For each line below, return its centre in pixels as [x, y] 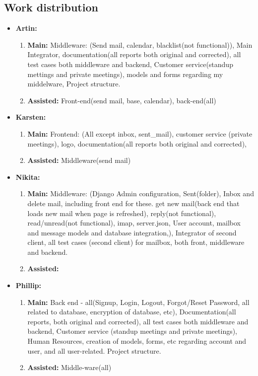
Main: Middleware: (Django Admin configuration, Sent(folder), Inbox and [141, 193]
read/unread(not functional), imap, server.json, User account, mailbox [134, 223]
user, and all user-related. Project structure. [94, 350]
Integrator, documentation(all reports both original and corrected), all [134, 54]
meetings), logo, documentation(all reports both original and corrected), [137, 143]
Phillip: [29, 285]
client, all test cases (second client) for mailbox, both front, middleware [136, 242]
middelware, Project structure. [74, 84]
